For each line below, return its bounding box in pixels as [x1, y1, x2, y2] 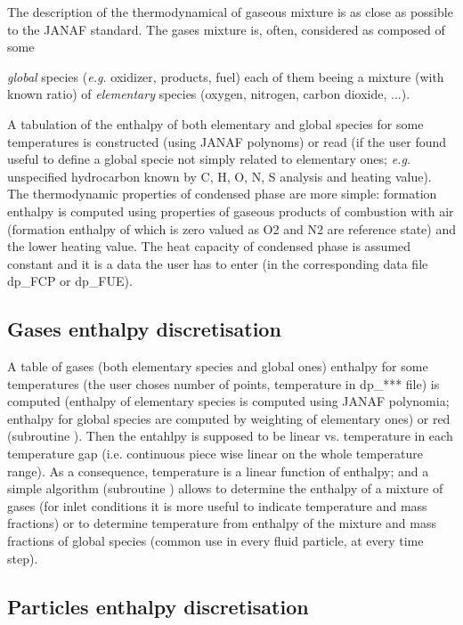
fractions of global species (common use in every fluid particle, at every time [7, 532, 424, 550]
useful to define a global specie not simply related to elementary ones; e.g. [7, 150, 411, 168]
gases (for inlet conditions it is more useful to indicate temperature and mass [7, 496, 427, 515]
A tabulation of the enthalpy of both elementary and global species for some [7, 114, 424, 133]
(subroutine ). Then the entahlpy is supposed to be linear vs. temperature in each [7, 426, 453, 445]
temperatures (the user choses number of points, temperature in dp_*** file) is [7, 374, 440, 393]
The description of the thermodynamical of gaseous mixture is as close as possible [7, 3, 453, 20]
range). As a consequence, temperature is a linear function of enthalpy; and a [7, 461, 429, 480]
